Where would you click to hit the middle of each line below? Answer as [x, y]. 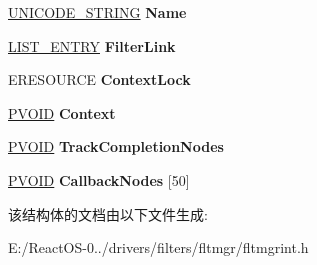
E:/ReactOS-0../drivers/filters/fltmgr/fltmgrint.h [158, 247]
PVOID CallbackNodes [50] [99, 179]
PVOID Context [62, 112]
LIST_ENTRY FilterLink [92, 45]
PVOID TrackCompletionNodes [116, 146]
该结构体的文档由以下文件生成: [108, 213]
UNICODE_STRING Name [97, 12]
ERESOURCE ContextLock [99, 79]
